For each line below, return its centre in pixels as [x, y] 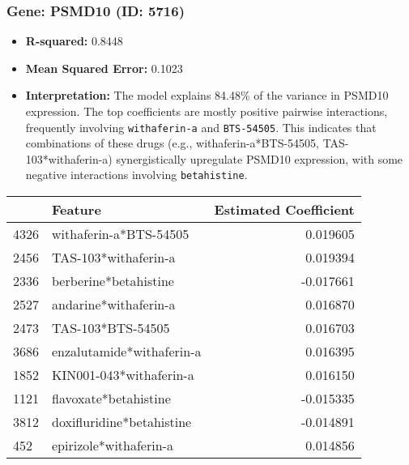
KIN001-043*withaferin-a [123, 375]
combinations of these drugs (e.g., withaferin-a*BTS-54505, [172, 143]
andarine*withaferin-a [114, 305]
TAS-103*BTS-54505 [111, 328]
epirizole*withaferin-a [113, 446]
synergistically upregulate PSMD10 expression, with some [260, 158]
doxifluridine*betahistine [122, 422]
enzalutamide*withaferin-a [127, 352]
